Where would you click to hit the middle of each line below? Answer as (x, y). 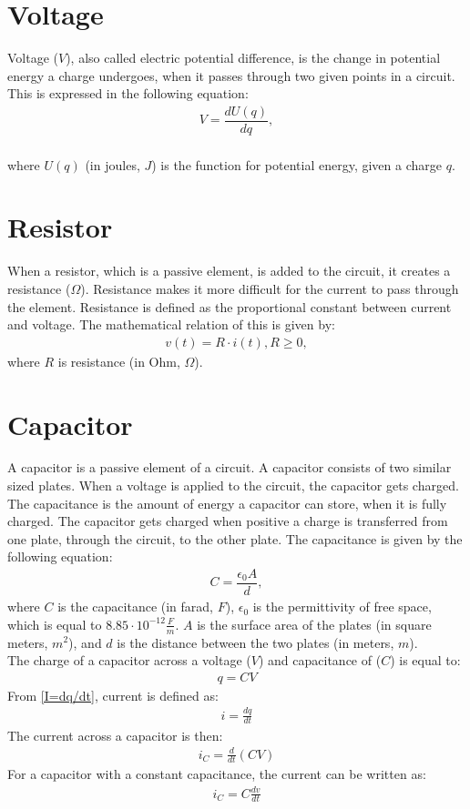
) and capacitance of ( (320, 660)
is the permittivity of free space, (342, 607)
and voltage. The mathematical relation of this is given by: (171, 324)
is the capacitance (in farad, (136, 607)
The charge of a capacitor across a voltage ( (129, 660)
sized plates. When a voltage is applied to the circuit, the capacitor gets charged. (233, 485)
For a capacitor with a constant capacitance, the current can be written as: (217, 774)
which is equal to (55, 624)
